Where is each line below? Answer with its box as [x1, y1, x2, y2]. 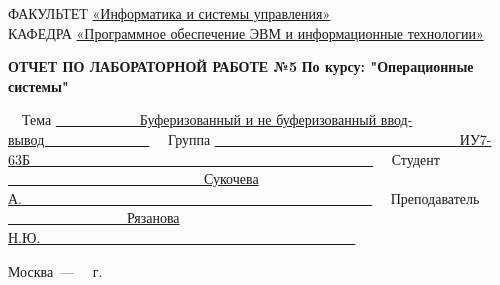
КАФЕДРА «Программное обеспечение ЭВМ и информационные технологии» [8, 22, 484, 43]
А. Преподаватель [8, 187, 480, 208]
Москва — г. [8, 260, 103, 281]
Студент [391, 148, 440, 169]
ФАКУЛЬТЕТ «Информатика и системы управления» [8, 3, 331, 23]
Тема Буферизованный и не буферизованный [21, 109, 377, 130]
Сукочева [203, 168, 259, 189]
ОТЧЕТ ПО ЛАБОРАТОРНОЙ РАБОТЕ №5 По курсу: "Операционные [8, 56, 474, 77]
